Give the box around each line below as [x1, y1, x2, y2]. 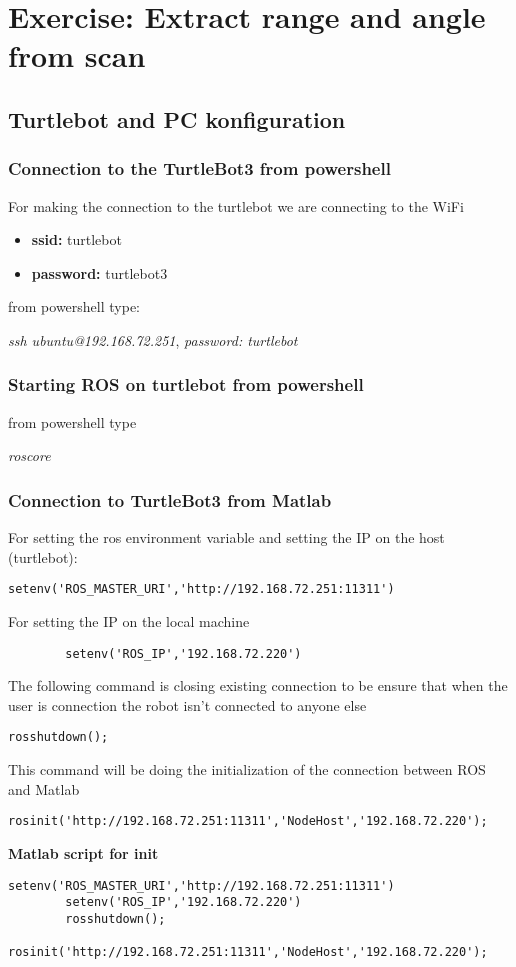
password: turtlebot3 [31, 262, 168, 283]
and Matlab [8, 778, 80, 799]
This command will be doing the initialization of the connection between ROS [8, 759, 486, 780]
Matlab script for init [8, 842, 159, 863]
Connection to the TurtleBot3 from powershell [8, 156, 391, 181]
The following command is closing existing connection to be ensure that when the [8, 675, 508, 696]
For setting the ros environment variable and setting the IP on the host [8, 527, 445, 548]
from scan [8, 35, 146, 76]
